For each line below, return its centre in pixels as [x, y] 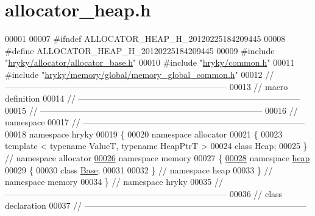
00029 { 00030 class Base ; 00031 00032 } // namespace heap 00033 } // [139, 169]
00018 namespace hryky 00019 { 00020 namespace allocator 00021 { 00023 [144, 134]
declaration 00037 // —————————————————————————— [156, 205]
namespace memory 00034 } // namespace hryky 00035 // [114, 182]
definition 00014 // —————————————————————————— [153, 98]
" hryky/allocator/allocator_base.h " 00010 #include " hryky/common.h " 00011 [150, 62]
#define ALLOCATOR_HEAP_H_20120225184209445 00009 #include [140, 50]
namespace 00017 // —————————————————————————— [155, 122]
